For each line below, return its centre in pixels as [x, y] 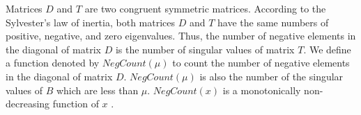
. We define [327, 49]
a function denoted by [53, 63]
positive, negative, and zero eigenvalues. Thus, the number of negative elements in [181, 36]
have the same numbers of [273, 22]
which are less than [97, 90]
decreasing [28, 104]
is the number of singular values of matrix [205, 49]
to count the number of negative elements [261, 63]
